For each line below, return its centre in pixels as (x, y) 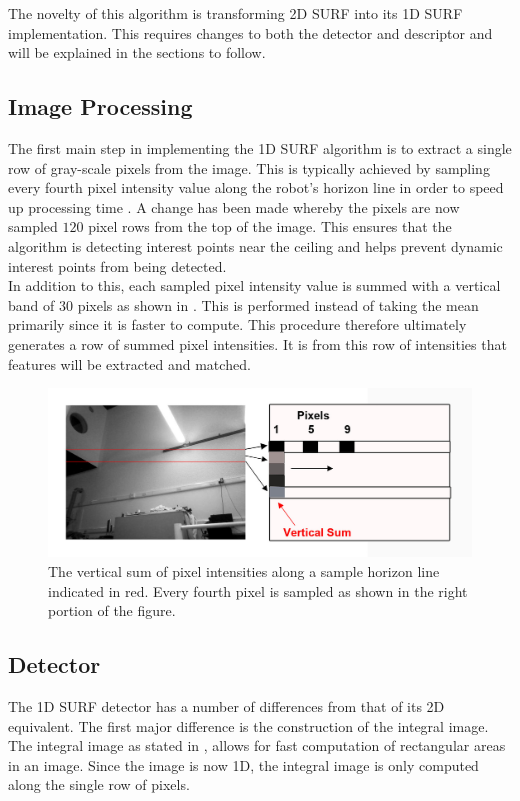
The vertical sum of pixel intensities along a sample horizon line (244, 571)
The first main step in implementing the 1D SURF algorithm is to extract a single (260, 147)
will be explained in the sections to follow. (137, 52)
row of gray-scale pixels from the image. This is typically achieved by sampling (249, 167)
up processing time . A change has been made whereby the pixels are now (234, 206)
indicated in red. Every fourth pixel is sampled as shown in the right (258, 590)
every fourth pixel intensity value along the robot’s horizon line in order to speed (256, 187)
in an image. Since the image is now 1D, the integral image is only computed (243, 764)
